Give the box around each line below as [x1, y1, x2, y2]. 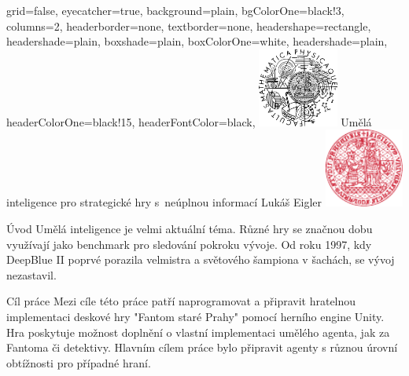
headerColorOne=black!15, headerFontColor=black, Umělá [6, 113, 372, 130]
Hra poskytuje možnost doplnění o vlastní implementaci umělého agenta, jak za [6, 323, 390, 340]
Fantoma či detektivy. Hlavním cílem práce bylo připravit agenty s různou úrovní [6, 339, 398, 356]
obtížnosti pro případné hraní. [6, 354, 151, 371]
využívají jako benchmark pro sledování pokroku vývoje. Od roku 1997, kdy [6, 235, 372, 252]
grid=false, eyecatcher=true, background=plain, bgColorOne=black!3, [6, 2, 345, 18]
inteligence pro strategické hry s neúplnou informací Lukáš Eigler [6, 194, 322, 210]
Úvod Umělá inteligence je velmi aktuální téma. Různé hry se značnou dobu [6, 220, 373, 236]
